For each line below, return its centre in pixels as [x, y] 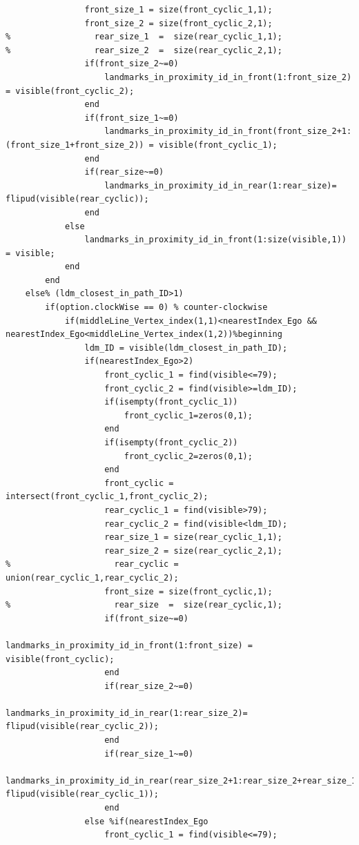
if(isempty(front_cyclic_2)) [171, 443]
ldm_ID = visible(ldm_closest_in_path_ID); [186, 348]
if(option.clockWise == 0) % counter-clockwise [156, 308]
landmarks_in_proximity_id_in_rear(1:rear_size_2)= [127, 713]
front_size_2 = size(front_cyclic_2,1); [178, 23]
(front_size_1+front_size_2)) [75, 145]
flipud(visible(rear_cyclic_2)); [82, 727]
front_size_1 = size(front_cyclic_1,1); [178, 10]
